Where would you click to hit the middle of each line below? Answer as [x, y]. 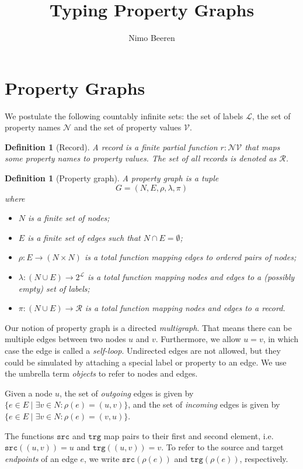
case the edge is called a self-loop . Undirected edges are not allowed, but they [143, 350]
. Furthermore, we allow [198, 339]
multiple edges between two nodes [65, 339]
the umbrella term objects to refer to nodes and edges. [101, 373]
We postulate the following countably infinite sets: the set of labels [124, 115]
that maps [262, 146]
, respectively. [264, 458]
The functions [29, 435]
